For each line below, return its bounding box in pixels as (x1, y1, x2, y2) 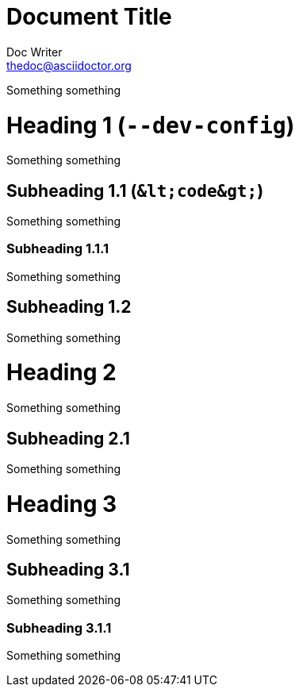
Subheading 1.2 (6, 297, 132, 318)
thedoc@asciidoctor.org (6, 58, 132, 72)
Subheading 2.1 (6, 428, 130, 449)
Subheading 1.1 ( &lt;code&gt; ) (6, 180, 264, 201)
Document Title (6, 3, 172, 30)
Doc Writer (6, 44, 63, 59)
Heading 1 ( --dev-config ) (6, 111, 295, 139)
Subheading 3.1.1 (6, 619, 112, 636)
